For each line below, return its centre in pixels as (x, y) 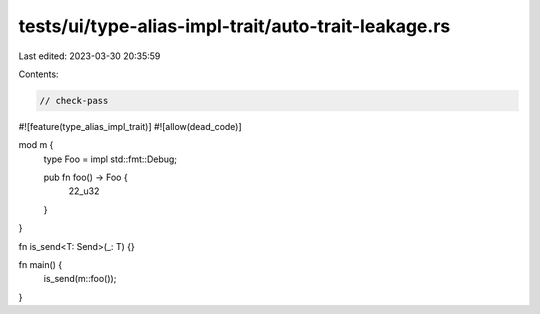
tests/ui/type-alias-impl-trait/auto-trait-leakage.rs (234, 26)
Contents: (38, 74)
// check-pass (74, 100)
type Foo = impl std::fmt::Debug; (110, 159)
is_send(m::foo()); (80, 279)
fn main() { (40, 265)
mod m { (36, 145)
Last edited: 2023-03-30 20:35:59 (89, 56)
